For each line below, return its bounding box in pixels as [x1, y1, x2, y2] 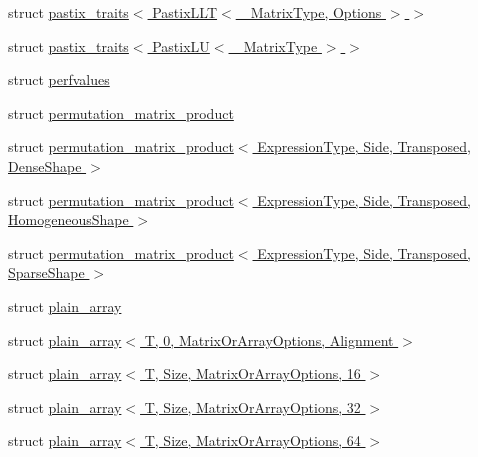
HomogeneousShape [8, 209, 129, 230]
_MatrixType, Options [240, 2, 382, 22]
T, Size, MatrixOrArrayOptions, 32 [144, 396, 361, 417]
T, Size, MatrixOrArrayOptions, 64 [144, 430, 361, 451]
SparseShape [8, 262, 85, 283]
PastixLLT [152, 2, 218, 22]
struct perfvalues [8, 69, 110, 90]
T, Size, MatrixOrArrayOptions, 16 [144, 363, 361, 384]
